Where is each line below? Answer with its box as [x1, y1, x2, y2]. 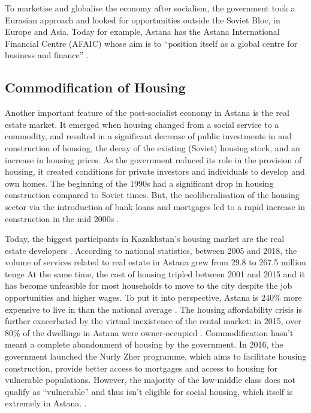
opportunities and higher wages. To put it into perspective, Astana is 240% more [5, 291, 302, 304]
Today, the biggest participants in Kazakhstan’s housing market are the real [5, 232, 285, 245]
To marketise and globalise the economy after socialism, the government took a [5, 2, 295, 14]
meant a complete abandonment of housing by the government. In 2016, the [5, 338, 283, 351]
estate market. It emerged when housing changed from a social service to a [5, 118, 279, 130]
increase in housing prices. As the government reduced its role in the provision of [5, 153, 302, 166]
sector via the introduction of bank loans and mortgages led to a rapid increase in [5, 200, 306, 213]
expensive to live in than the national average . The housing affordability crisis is [5, 303, 302, 315]
